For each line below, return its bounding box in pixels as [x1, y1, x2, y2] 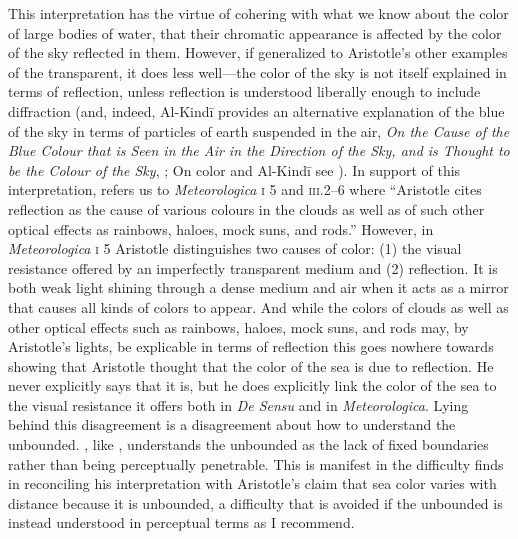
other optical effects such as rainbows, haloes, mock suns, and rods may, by [8, 316, 469, 337]
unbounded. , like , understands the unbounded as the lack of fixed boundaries [8, 434, 489, 455]
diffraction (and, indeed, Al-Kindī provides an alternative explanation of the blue [8, 100, 505, 121]
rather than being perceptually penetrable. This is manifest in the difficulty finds [8, 453, 504, 474]
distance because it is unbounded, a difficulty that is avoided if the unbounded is [8, 492, 503, 513]
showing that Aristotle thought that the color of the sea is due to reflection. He [8, 355, 494, 376]
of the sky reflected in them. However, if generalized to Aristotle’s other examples [8, 42, 508, 63]
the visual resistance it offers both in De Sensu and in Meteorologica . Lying [8, 394, 469, 415]
